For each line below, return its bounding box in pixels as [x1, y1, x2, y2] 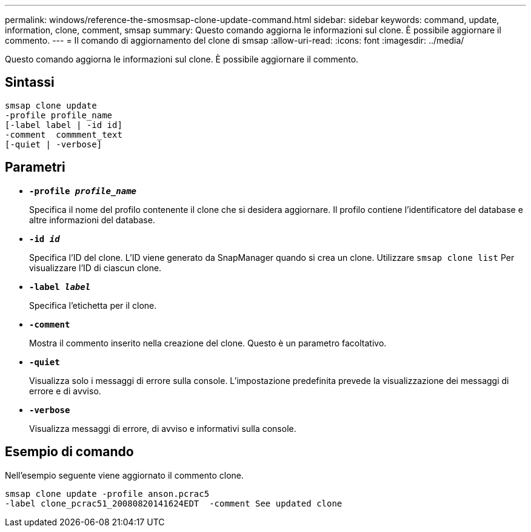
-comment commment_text [5, 129, 122, 140]
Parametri [5, 160, 65, 175]
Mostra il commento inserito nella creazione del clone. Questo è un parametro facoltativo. [29, 337, 387, 348]
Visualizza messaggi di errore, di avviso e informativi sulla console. [29, 423, 296, 434]
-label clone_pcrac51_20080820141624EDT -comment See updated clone [5, 498, 342, 508]
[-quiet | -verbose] [5, 139, 102, 149]
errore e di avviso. [29, 385, 101, 396]
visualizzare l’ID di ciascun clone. [29, 262, 162, 273]
